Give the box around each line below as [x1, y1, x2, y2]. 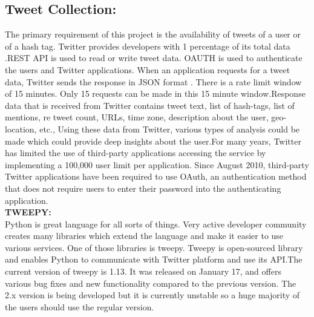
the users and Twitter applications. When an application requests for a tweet [5, 63, 290, 76]
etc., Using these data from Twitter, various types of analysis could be [39, 122, 300, 135]
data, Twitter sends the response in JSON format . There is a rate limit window [5, 75, 302, 88]
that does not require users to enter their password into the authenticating [5, 181, 281, 194]
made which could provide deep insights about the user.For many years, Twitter [5, 134, 301, 147]
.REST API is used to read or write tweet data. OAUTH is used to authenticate [5, 51, 303, 64]
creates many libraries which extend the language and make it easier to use [5, 229, 284, 242]
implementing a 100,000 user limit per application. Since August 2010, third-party [5, 158, 309, 171]
